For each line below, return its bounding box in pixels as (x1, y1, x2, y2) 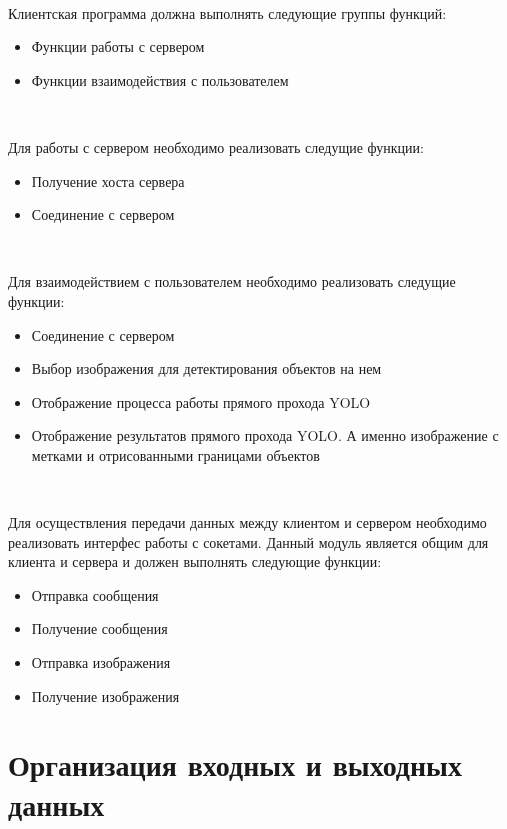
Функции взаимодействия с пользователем (31, 69, 289, 90)
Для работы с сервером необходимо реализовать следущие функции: (8, 136, 424, 157)
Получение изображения (31, 685, 180, 706)
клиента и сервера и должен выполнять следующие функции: (8, 551, 382, 572)
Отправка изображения (31, 652, 171, 673)
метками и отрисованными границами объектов (31, 444, 320, 465)
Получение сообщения (31, 618, 168, 639)
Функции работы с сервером (31, 36, 205, 57)
